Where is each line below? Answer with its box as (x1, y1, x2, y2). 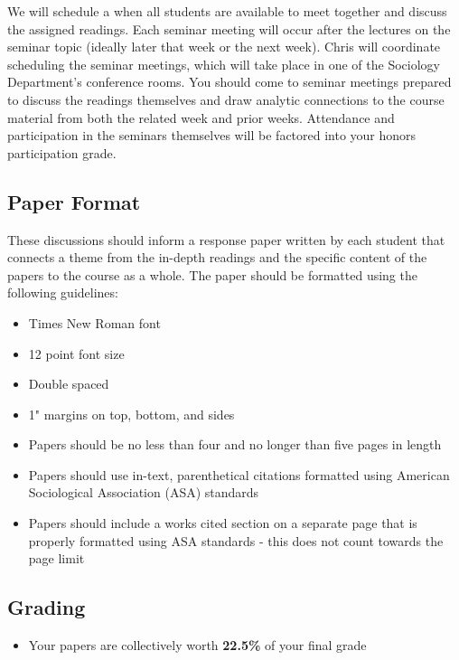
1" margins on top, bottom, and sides (28, 404, 235, 423)
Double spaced (28, 374, 109, 393)
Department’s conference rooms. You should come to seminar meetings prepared (7, 72, 452, 91)
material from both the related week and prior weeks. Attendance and (7, 108, 395, 127)
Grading (7, 593, 86, 621)
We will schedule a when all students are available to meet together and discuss (7, 2, 447, 20)
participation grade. (7, 143, 117, 162)
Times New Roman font (28, 313, 161, 332)
